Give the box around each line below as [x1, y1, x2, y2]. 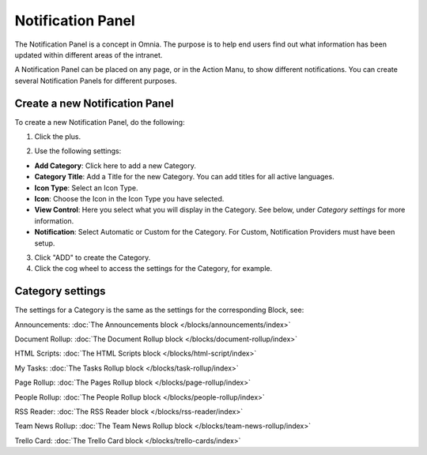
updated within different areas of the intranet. [14, 50, 163, 59]
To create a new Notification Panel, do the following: [14, 117, 185, 126]
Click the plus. [34, 132, 81, 141]
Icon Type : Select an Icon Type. [34, 182, 138, 193]
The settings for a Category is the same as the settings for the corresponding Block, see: [14, 305, 304, 315]
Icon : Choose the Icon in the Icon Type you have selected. [34, 194, 225, 203]
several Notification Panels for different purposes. [14, 76, 177, 85]
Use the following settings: [34, 146, 122, 156]
